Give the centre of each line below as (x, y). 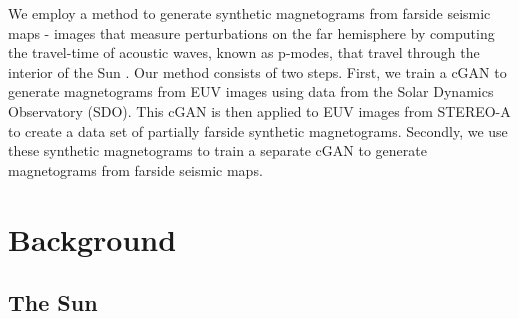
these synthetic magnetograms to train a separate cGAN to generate (217, 150)
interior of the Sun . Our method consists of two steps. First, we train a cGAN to (257, 71)
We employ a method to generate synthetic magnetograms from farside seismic (249, 13)
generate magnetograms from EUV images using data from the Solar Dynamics (251, 91)
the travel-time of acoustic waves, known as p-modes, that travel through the (244, 52)
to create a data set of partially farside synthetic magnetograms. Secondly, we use (258, 130)
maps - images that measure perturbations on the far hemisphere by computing (251, 32)
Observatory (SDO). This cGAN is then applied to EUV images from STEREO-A (259, 110)
